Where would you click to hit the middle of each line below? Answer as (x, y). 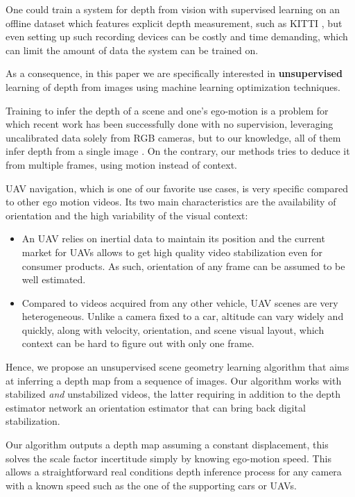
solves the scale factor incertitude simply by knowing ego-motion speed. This (168, 458)
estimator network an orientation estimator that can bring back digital (156, 407)
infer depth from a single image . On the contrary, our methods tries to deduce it (178, 151)
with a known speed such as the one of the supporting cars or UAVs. (151, 485)
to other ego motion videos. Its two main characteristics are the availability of (171, 202)
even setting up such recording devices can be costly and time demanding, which (177, 36)
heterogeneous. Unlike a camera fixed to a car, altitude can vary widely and (183, 316)
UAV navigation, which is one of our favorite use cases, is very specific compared (177, 188)
